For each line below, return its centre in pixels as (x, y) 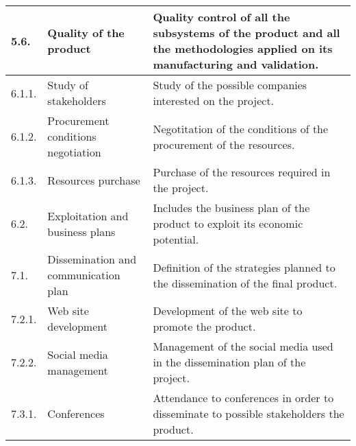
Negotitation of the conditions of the (241, 128)
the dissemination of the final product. (245, 283)
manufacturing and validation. (236, 64)
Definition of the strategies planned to (244, 267)
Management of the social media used (243, 346)
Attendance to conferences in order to (243, 398)
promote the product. (204, 326)
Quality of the (86, 33)
